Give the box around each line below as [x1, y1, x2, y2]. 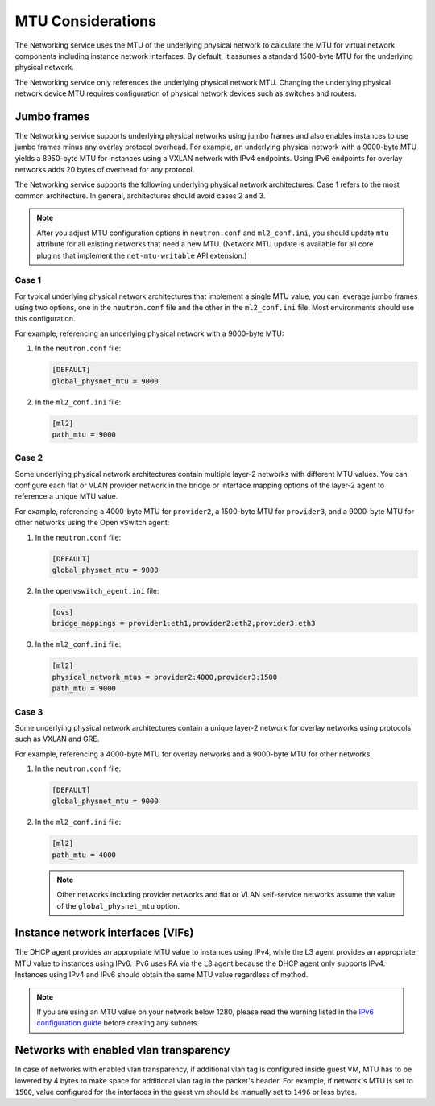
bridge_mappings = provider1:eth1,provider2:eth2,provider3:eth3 [52, 619, 316, 628]
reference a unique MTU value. [14, 491, 118, 501]
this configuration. [14, 314, 76, 324]
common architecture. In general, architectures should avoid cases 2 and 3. [14, 190, 266, 201]
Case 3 [14, 706, 43, 717]
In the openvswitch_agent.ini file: [35, 586, 160, 596]
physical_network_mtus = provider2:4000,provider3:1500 [52, 673, 278, 681]
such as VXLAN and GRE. [14, 734, 100, 744]
